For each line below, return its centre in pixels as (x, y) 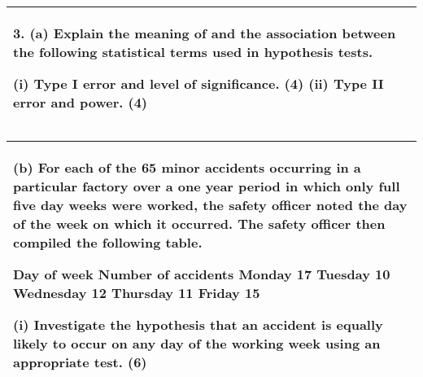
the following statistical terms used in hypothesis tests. (193, 52)
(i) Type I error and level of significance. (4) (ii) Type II (198, 83)
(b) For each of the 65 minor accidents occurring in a (187, 167)
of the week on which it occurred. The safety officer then (199, 224)
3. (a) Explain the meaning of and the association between (205, 33)
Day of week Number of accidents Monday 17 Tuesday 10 (202, 274)
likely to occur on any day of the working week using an (197, 343)
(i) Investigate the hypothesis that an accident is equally (198, 324)
